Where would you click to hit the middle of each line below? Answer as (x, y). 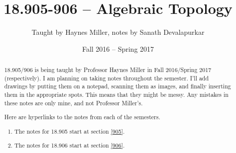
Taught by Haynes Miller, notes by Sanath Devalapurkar (118, 32)
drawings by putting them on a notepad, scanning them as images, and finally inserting (118, 86)
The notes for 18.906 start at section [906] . (70, 145)
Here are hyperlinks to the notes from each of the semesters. (82, 117)
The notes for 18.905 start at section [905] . (70, 131)
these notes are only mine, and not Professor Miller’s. (73, 103)
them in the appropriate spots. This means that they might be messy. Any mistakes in (116, 95)
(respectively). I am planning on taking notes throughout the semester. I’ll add (107, 78)
